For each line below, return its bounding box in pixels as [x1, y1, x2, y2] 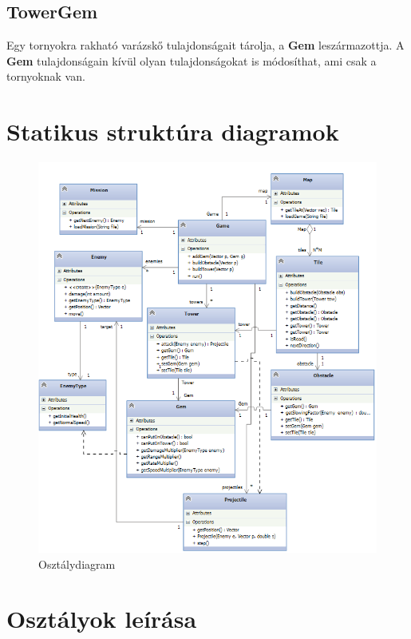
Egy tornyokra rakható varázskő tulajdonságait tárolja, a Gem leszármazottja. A [6, 37, 405, 54]
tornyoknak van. [6, 68, 85, 85]
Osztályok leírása [6, 602, 197, 635]
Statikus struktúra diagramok [6, 115, 339, 148]
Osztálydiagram [38, 555, 116, 572]
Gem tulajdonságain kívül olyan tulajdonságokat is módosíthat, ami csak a [6, 52, 377, 69]
